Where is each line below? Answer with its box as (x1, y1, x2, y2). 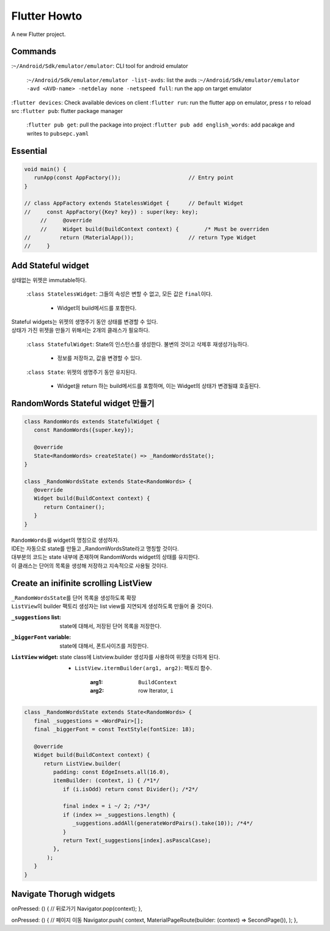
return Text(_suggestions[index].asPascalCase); (62, 837, 211, 844)
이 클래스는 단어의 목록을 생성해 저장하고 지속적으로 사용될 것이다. (11, 562, 168, 569)
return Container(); (43, 503, 105, 510)
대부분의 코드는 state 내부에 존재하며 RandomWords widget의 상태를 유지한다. (11, 553, 200, 561)
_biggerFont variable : (11, 633, 71, 641)
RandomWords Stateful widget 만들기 (11, 398, 155, 409)
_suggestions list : (11, 614, 61, 621)
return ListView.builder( (43, 760, 122, 767)
